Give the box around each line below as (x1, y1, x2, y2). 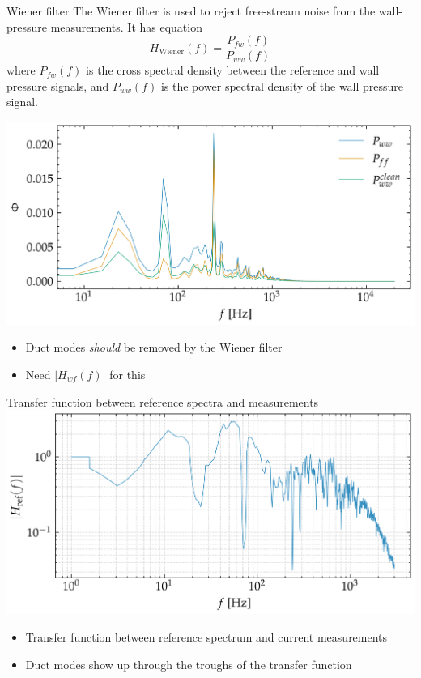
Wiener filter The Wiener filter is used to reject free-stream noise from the (6, 2, 376, 19)
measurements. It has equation (50, 18, 202, 35)
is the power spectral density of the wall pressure (160, 77, 404, 94)
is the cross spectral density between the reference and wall (86, 62, 380, 79)
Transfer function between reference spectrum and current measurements (25, 629, 388, 645)
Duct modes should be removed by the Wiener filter (25, 339, 283, 356)
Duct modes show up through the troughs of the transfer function (25, 655, 352, 672)
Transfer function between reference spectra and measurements (6, 393, 319, 410)
